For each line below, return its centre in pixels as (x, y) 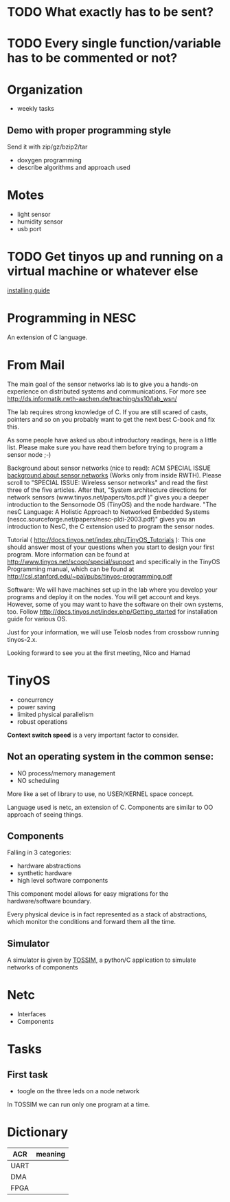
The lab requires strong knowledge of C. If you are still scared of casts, (107, 412)
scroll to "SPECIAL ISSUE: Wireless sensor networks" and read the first (107, 482)
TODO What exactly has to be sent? (111, 12)
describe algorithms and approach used (73, 168)
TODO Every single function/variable (114, 44)
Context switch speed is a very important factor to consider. (93, 735)
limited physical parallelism (55, 714)
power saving (36, 707)
